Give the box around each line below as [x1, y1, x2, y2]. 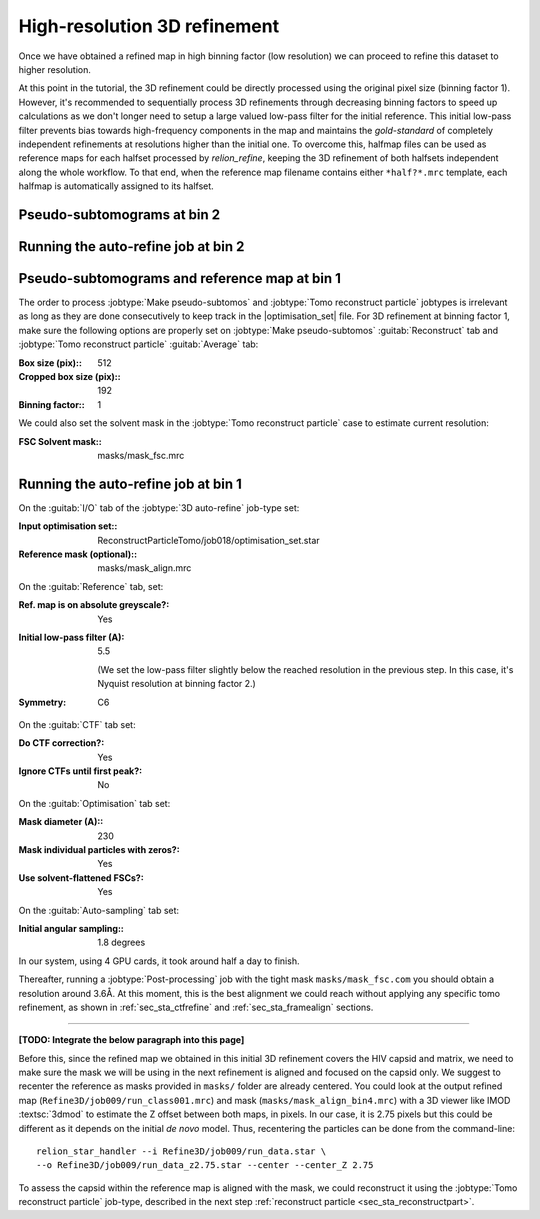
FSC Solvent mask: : [18, 435, 102, 447]
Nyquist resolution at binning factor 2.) [97, 678, 257, 690]
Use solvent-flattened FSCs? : [18, 871, 144, 884]
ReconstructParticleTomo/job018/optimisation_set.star [97, 534, 320, 546]
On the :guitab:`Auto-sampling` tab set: [18, 904, 180, 916]
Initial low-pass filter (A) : [18, 631, 125, 643]
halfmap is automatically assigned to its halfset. [18, 180, 214, 192]
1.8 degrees [97, 936, 146, 949]
